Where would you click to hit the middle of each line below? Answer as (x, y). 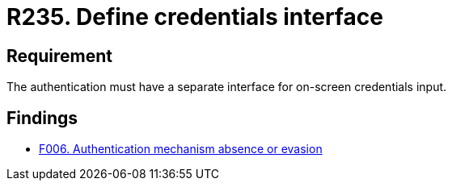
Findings (42, 118)
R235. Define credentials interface (195, 17)
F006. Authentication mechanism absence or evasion (181, 149)
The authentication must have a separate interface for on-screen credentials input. (227, 87)
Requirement (60, 56)
